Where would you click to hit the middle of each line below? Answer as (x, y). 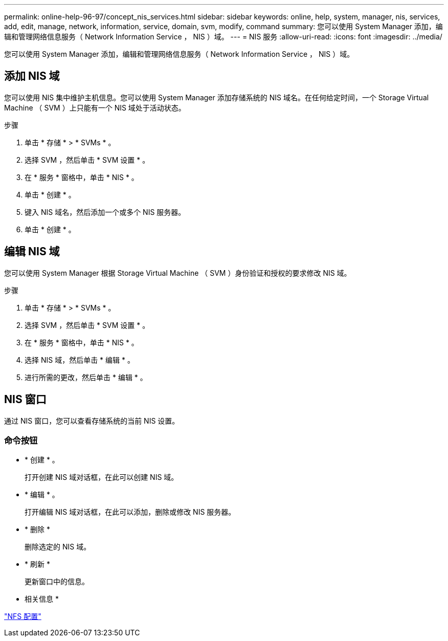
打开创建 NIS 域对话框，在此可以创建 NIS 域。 (102, 477)
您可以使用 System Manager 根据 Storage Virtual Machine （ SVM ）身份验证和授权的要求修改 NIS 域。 (178, 273)
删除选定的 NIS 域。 (58, 547)
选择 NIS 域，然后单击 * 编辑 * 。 (80, 360)
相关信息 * (42, 599)
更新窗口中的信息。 (57, 582)
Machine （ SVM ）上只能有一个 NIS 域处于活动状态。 (95, 107)
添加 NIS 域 (32, 76)
